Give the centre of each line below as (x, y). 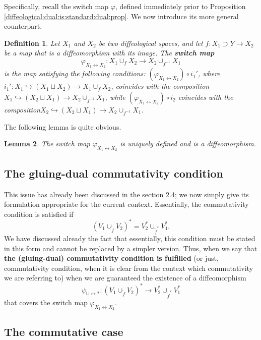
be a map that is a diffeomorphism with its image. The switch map (109, 53)
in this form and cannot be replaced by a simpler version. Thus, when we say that (131, 248)
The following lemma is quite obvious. (63, 126)
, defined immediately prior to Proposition (180, 6)
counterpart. (23, 26)
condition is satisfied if (39, 214)
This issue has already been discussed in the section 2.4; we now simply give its (126, 194)
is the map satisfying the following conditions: (75, 73)
